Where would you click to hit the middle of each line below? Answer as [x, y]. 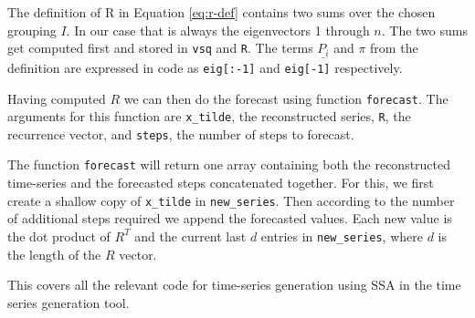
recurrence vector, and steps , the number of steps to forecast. [181, 133]
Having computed [57, 98]
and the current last [190, 236]
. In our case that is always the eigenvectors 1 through [218, 30]
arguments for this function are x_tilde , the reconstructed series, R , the [209, 116]
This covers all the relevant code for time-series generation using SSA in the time [234, 285]
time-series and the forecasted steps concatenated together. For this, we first [221, 183]
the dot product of [59, 236]
